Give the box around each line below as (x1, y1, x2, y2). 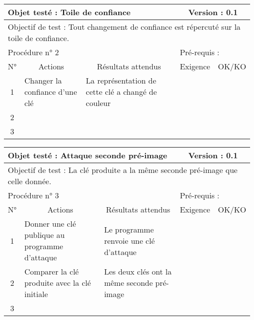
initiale (24, 288, 48, 299)
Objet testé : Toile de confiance (8, 6, 131, 18)
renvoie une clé (104, 235, 155, 246)
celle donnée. (8, 175, 51, 187)
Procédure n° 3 (8, 190, 59, 201)
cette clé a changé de (85, 86, 157, 97)
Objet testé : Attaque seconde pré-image (8, 149, 168, 161)
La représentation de (85, 75, 156, 86)
